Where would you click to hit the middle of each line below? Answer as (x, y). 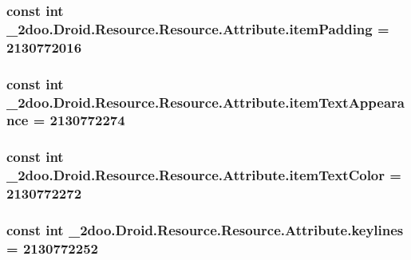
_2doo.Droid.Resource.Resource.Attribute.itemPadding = (198, 28)
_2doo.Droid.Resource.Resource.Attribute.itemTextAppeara (205, 102)
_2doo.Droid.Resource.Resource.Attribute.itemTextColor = (204, 175)
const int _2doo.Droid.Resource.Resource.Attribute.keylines (205, 229)
